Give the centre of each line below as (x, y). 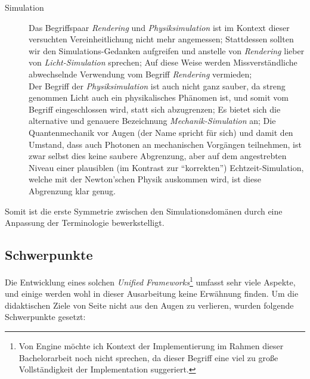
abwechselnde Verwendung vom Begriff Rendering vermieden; (140, 74)
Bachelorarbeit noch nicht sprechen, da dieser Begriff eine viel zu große (148, 357)
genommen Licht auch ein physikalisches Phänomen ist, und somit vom (159, 97)
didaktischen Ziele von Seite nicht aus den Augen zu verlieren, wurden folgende (149, 305)
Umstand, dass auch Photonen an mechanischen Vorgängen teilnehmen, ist (165, 144)
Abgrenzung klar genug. (72, 190)
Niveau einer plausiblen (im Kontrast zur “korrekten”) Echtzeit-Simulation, (166, 167)
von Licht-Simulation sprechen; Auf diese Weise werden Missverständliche (163, 62)
